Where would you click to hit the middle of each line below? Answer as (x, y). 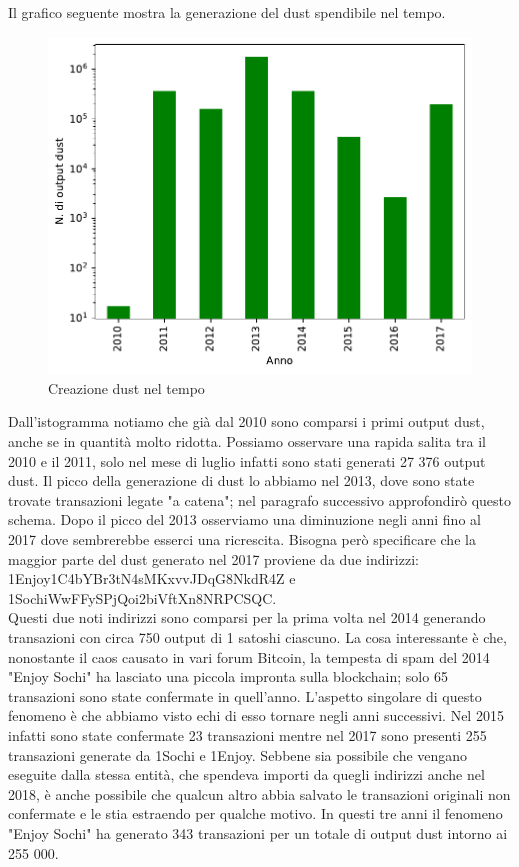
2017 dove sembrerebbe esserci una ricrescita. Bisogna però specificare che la (242, 539)
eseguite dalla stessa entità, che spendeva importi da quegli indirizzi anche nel (246, 774)
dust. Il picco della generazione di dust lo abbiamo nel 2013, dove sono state (241, 480)
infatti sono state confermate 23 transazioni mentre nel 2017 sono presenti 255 (247, 734)
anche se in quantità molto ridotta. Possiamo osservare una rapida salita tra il (247, 441)
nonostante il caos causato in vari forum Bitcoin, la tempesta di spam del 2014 (249, 656)
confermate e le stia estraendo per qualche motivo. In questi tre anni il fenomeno (255, 813)
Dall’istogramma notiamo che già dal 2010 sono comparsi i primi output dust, (246, 421)
